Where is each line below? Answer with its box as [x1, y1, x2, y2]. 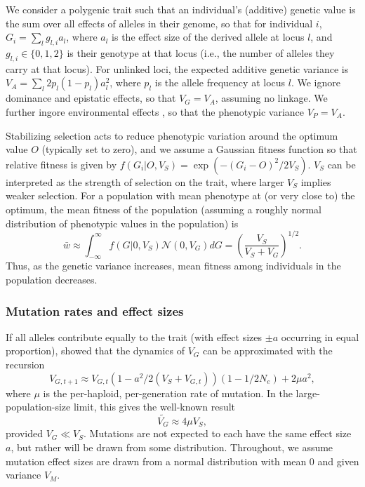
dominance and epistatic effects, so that [6, 91, 176, 105]
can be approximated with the [202, 343, 333, 358]
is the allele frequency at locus [154, 75, 286, 90]
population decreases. [6, 272, 98, 287]
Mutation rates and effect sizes [6, 302, 184, 319]
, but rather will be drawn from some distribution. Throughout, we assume [11, 440, 333, 455]
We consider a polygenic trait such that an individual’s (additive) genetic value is [6, 2, 356, 16]
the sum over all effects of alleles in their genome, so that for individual [6, 15, 313, 30]
